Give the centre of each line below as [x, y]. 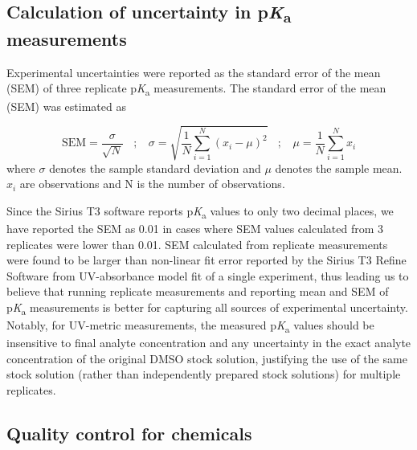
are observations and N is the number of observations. [152, 184]
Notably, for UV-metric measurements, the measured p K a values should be [190, 326]
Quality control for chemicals [129, 434]
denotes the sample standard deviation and [155, 168]
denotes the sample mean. [339, 168]
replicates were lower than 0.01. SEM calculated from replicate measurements [197, 244]
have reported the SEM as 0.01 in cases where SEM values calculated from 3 [195, 229]
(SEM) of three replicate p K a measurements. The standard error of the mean [196, 89]
